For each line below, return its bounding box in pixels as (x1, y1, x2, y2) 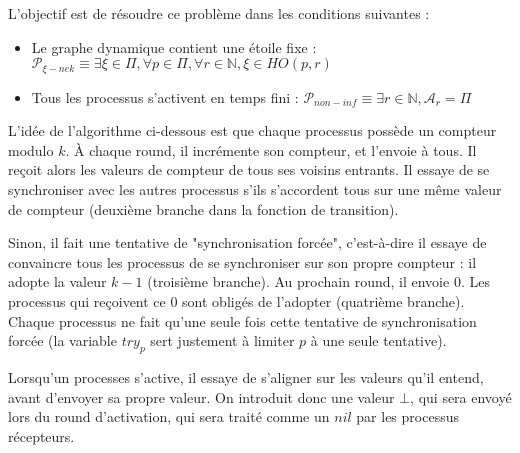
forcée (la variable (8, 330, 117, 351)
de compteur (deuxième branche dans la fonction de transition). (8, 198, 399, 219)
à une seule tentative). (310, 330, 447, 351)
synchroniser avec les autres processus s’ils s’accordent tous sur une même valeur (8, 179, 502, 200)
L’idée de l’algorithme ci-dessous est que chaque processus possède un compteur (8, 120, 497, 141)
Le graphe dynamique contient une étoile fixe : (31, 36, 317, 57)
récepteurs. (8, 425, 75, 446)
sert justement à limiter (150, 330, 295, 351)
